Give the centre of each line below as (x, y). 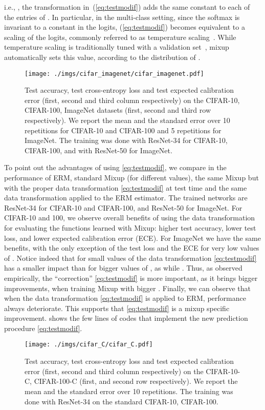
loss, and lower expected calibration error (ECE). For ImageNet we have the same (132, 238)
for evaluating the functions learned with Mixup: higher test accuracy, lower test (130, 227)
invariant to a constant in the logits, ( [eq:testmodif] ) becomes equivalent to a (125, 27)
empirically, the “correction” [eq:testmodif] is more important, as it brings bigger (131, 278)
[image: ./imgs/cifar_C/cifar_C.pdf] (89, 345)
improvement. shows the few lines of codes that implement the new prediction (126, 318)
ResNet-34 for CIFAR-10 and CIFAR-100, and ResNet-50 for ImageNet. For (123, 207)
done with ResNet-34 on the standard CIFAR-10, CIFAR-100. (122, 401)
